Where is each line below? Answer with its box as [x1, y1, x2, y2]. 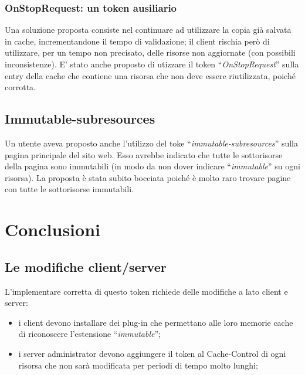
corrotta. [5, 81, 36, 93]
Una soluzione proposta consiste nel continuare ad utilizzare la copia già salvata [5, 23, 292, 36]
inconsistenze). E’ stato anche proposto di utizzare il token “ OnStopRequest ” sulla [5, 58, 299, 70]
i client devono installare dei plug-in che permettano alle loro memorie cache [18, 316, 293, 328]
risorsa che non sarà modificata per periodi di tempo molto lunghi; [18, 359, 258, 371]
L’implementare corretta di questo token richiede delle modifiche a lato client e [5, 285, 288, 297]
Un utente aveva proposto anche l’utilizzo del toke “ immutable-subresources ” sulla [5, 137, 298, 149]
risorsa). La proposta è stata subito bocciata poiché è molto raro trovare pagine [5, 171, 291, 183]
